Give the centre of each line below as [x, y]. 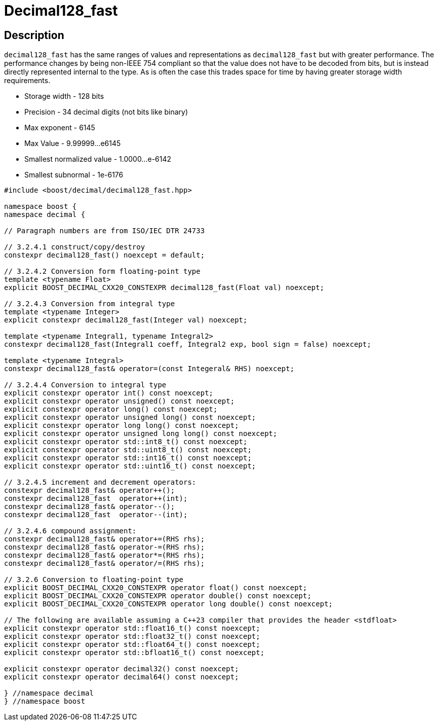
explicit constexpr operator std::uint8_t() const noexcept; [128, 450]
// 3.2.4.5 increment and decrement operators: [100, 482]
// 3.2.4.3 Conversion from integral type [90, 304]
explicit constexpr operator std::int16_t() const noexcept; [128, 458]
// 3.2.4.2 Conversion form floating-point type [102, 271]
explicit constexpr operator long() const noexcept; [111, 409]
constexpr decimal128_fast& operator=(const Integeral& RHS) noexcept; [149, 369]
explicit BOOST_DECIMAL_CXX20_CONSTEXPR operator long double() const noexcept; [169, 604]
